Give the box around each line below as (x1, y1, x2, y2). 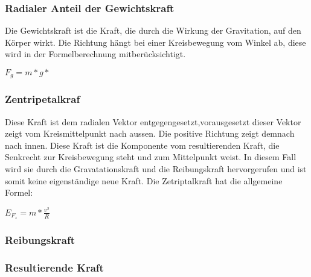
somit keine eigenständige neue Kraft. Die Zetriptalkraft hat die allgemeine (5, 174, 283, 187)
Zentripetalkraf (5, 92, 80, 107)
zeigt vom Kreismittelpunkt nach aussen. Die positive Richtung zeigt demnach (5, 127, 295, 140)
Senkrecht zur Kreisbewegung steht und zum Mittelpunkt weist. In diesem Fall (5, 151, 297, 163)
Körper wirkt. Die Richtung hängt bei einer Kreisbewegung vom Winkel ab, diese (5, 36, 306, 48)
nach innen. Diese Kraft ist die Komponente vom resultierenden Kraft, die (5, 138, 280, 151)
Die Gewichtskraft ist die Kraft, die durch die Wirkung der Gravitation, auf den (5, 24, 301, 37)
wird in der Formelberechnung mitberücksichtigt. (5, 48, 186, 60)
